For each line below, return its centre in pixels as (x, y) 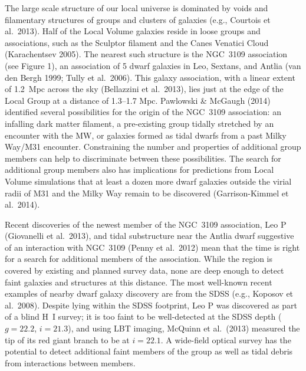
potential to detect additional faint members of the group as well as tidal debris (149, 351)
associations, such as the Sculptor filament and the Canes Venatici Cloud (137, 42)
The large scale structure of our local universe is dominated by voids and (136, 8)
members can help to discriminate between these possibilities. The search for (143, 158)
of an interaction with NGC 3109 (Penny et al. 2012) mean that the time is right (152, 247)
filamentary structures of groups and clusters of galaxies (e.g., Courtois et (138, 19)
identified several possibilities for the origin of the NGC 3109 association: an (143, 112)
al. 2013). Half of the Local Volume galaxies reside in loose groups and (133, 31)
